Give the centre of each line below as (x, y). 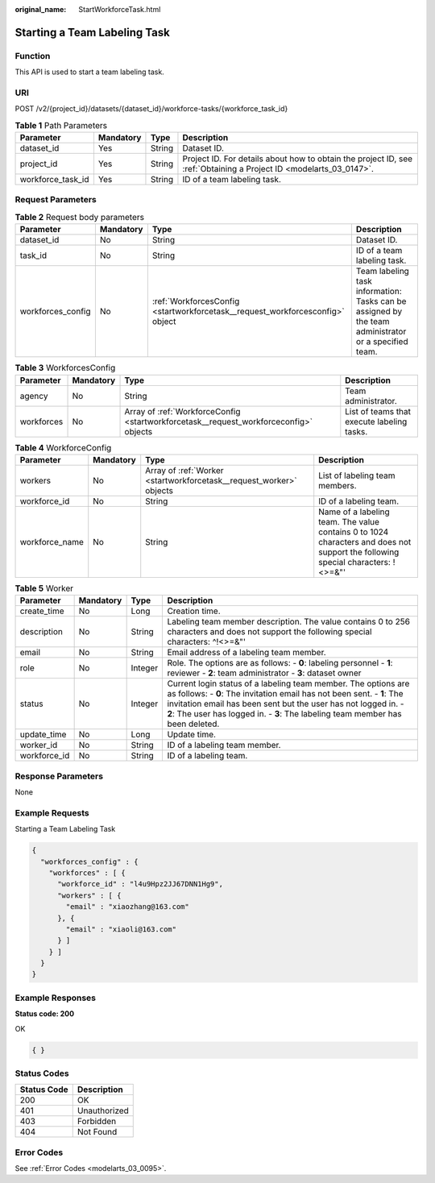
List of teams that (378, 411)
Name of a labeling (354, 512)
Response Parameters (59, 776)
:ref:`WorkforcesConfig (196, 301)
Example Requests (52, 812)
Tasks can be (381, 301)
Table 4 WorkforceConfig (63, 447)
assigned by (379, 312)
